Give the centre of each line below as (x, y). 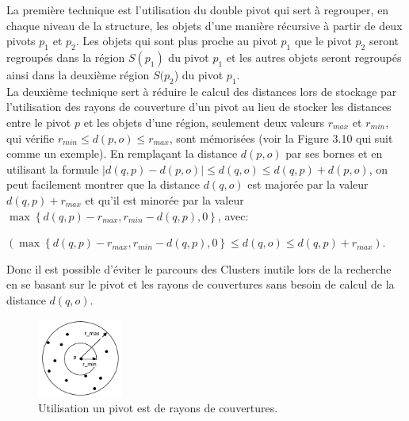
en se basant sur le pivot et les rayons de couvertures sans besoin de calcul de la (201, 284)
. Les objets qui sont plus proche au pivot (176, 41)
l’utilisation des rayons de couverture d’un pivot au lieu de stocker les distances (199, 107)
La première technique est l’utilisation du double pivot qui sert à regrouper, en (198, 10)
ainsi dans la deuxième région (78, 74)
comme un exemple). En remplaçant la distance (122, 153)
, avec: (233, 215)
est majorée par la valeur (308, 184)
